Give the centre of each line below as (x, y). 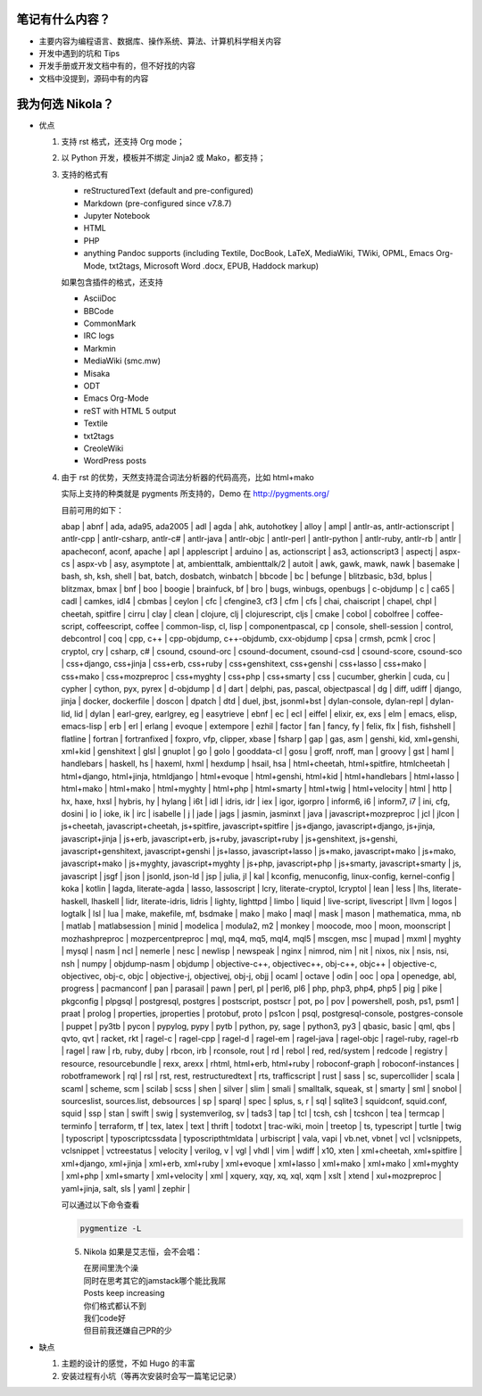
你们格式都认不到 (115, 1305)
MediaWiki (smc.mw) (122, 361)
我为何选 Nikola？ (66, 104)
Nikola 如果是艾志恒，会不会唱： (143, 1251)
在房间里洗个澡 (111, 1268)
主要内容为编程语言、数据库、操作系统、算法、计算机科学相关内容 (160, 41)
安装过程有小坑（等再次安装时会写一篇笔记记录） (151, 1375)
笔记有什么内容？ (63, 19)
